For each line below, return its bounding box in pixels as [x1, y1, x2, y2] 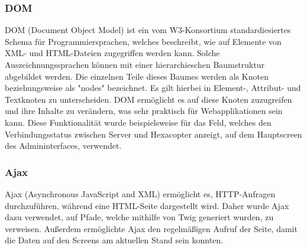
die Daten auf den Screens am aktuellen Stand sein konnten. [5, 234, 224, 246]
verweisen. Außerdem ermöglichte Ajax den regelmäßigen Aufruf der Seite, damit [5, 222, 298, 234]
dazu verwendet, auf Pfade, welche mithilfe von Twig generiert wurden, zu [5, 211, 274, 223]
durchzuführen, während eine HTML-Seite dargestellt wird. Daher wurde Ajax [5, 199, 289, 211]
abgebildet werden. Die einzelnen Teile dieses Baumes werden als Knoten [5, 70, 269, 82]
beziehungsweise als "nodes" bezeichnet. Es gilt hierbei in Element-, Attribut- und [5, 81, 301, 94]
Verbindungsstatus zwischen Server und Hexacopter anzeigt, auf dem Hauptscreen [5, 128, 302, 140]
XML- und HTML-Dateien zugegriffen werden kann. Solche [5, 47, 220, 59]
